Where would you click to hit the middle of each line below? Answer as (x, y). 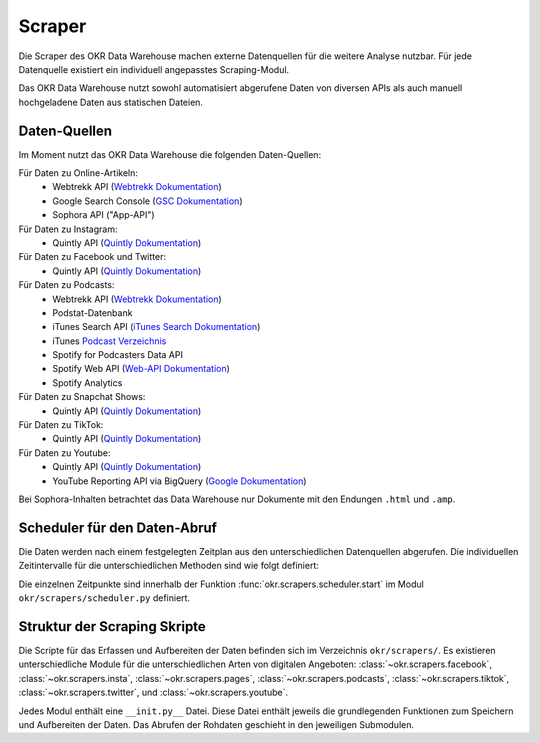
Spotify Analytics (87, 382)
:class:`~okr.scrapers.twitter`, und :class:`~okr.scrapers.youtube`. (153, 692)
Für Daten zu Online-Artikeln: (78, 173)
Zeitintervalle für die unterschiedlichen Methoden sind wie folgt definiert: (169, 566)
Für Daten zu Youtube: (64, 452)
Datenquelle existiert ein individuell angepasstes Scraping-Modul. (154, 69)
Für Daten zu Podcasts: (66, 285)
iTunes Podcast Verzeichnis (109, 341)
